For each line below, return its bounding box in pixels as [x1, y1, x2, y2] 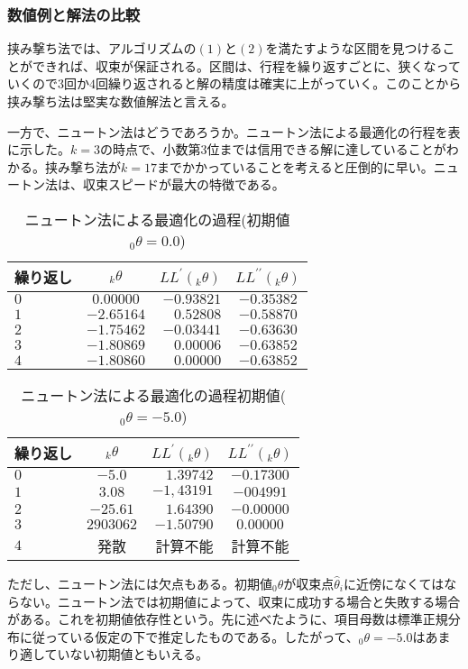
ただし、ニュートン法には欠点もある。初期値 [7, 573, 272, 592]
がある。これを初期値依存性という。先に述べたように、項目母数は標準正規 [7, 609, 448, 628]
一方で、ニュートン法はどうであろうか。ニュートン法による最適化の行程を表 [7, 122, 461, 141]
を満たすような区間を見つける [265, 39, 443, 58]
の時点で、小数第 [99, 140, 201, 159]
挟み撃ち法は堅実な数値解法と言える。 [7, 92, 234, 110]
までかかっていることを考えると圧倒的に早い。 [156, 157, 434, 176]
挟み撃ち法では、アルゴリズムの [7, 39, 197, 58]
